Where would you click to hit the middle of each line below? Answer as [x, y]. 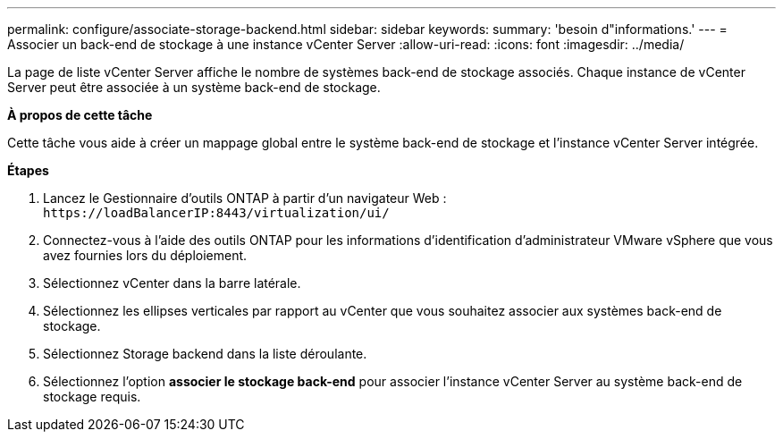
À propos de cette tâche [80, 115]
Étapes [28, 170]
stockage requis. [92, 397]
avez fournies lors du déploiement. [145, 255]
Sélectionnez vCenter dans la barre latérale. [172, 283]
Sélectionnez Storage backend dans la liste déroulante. [205, 354]
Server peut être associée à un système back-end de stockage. [194, 87]
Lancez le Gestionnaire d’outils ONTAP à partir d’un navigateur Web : [245, 198]
